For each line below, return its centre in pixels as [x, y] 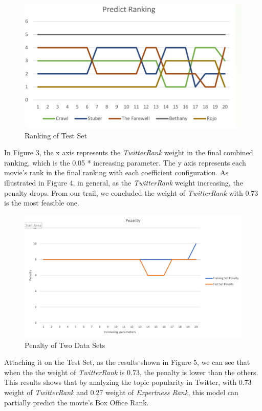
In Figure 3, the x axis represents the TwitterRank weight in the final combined [129, 152]
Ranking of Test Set [56, 135]
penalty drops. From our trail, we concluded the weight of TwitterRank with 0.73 [131, 192]
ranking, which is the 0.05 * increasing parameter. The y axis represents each [125, 162]
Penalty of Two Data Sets [65, 345]
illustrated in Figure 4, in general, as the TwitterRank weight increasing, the [124, 182]
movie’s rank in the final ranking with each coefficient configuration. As [116, 172]
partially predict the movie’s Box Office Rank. [77, 402]
